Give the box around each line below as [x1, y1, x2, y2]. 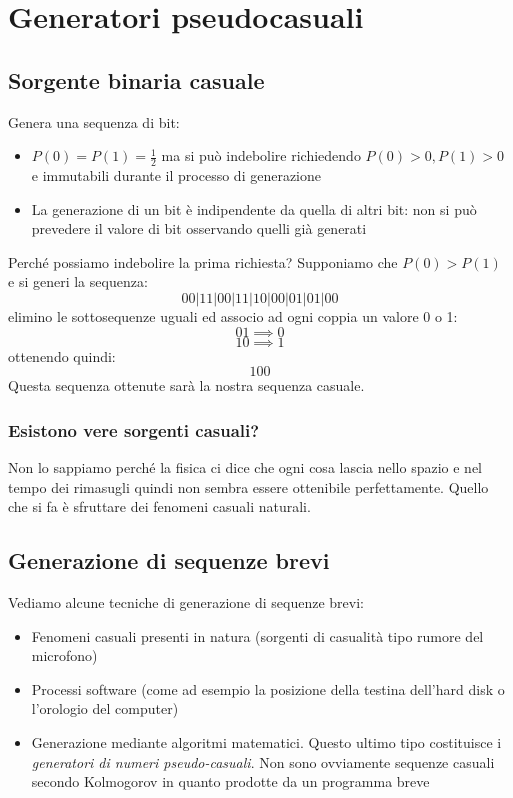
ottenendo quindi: [8, 345, 116, 366]
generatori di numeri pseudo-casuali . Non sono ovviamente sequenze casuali [31, 751, 495, 772]
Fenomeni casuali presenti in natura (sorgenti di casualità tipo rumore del [31, 625, 484, 646]
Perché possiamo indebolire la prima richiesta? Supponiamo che [8, 251, 398, 272]
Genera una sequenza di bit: [8, 111, 180, 132]
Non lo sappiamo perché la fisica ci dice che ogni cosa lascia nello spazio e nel [8, 456, 483, 477]
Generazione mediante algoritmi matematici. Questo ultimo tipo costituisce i [31, 731, 502, 752]
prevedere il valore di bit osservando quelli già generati [31, 218, 367, 239]
